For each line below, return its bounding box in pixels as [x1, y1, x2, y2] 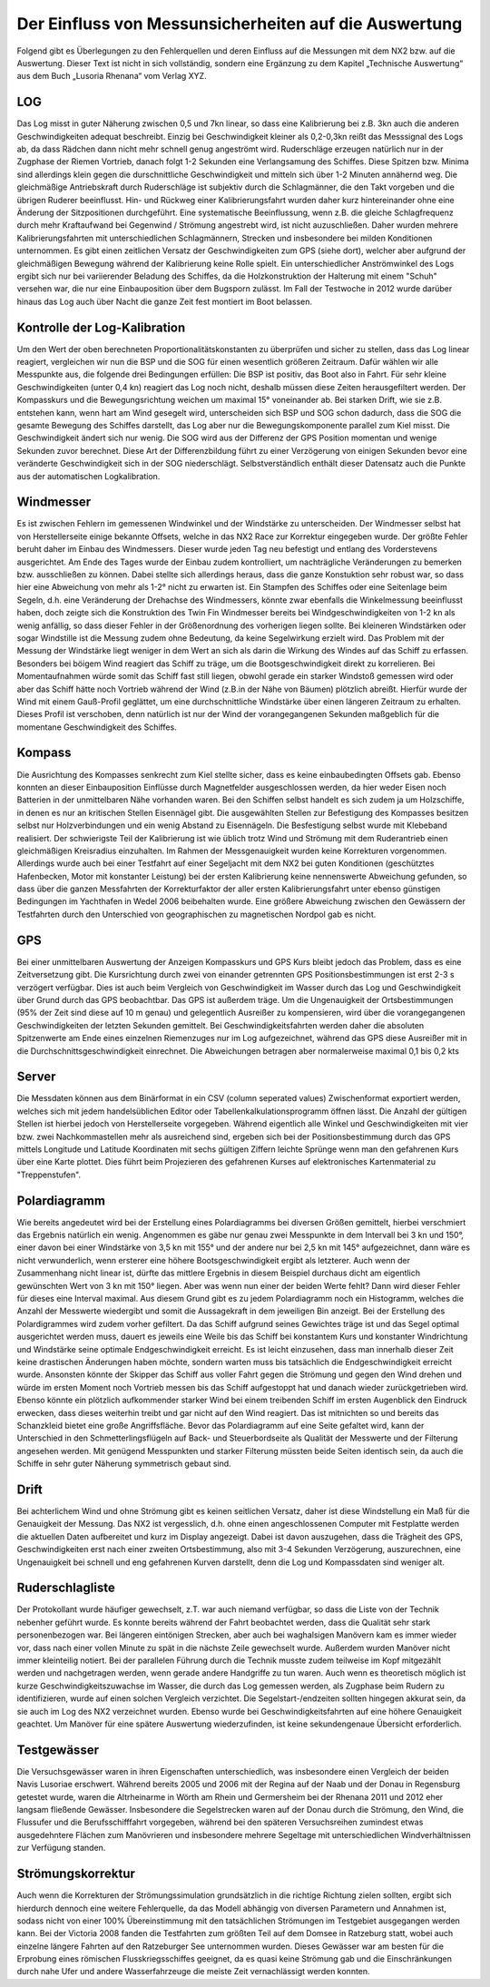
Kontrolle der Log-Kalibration [16, 320, 186, 335]
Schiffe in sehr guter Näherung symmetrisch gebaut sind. [16, 1458, 231, 1470]
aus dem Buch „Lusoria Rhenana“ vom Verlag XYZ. [16, 71, 208, 82]
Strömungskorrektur [16, 1866, 136, 1882]
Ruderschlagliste [16, 1580, 115, 1596]
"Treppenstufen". [16, 1169, 82, 1180]
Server [16, 1069, 56, 1085]
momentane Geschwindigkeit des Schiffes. [16, 722, 177, 733]
